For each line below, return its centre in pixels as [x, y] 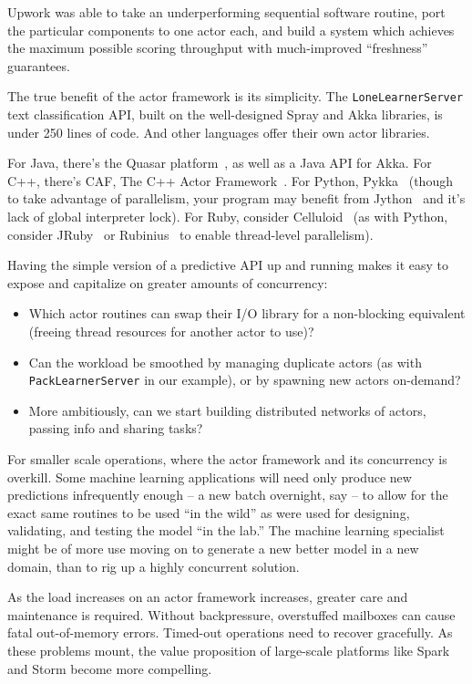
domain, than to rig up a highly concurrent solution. [154, 566]
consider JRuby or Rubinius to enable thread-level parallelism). [190, 234]
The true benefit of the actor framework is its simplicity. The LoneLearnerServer [236, 96]
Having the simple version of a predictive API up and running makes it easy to [228, 265]
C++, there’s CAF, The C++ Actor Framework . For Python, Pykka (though [230, 180]
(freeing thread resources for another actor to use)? [171, 331]
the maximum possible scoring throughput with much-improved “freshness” [218, 48]
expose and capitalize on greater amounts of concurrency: [168, 282]
